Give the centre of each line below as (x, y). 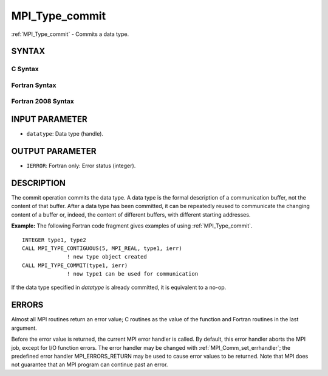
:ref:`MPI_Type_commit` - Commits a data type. (70, 34)
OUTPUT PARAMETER (54, 151)
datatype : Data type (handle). (65, 134)
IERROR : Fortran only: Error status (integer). (81, 166)
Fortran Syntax (34, 85)
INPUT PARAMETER (49, 120)
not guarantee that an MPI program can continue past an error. (90, 364)
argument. (24, 328)
